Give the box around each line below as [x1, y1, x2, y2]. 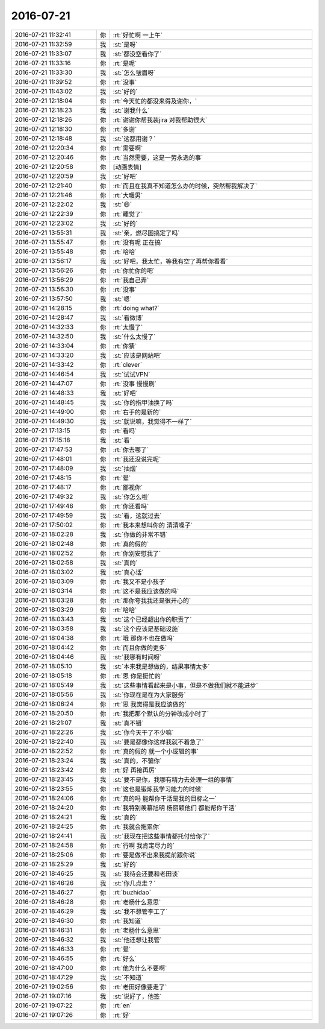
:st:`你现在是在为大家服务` [113, 691, 186, 699]
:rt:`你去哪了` [113, 445, 149, 454]
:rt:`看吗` [113, 426, 137, 435]
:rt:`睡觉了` [113, 210, 143, 218]
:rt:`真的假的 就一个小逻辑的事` [113, 747, 199, 755]
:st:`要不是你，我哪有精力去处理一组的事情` [113, 775, 234, 784]
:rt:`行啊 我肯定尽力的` [113, 841, 175, 850]
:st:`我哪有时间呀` [113, 653, 162, 661]
